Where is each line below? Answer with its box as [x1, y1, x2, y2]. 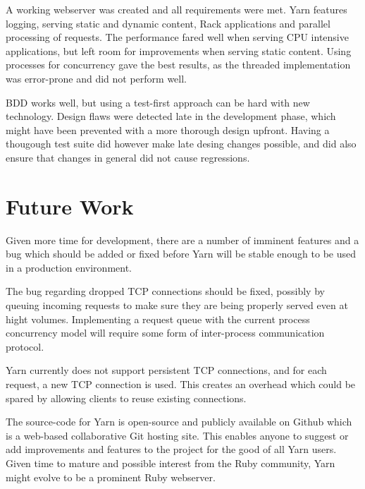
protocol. [6, 339, 44, 354]
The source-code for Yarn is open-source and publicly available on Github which [6, 414, 352, 429]
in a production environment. [6, 260, 132, 274]
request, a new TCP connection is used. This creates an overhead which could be [6, 377, 356, 391]
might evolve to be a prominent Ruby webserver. [6, 469, 216, 484]
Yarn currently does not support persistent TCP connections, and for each [6, 363, 327, 378]
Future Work [6, 191, 134, 220]
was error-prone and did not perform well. [6, 71, 187, 85]
